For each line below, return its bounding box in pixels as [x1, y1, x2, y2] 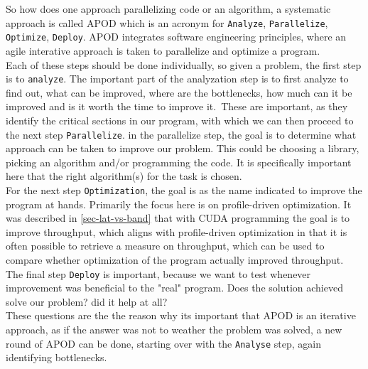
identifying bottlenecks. [6, 350, 107, 365]
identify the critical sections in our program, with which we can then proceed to [6, 112, 354, 127]
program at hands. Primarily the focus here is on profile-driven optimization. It [6, 196, 352, 211]
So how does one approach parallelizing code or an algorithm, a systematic [6, 1, 331, 16]
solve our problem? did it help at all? [6, 294, 168, 309]
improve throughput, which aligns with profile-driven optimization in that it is [6, 224, 347, 239]
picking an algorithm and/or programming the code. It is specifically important [6, 154, 352, 169]
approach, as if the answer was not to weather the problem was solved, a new [6, 322, 342, 337]
